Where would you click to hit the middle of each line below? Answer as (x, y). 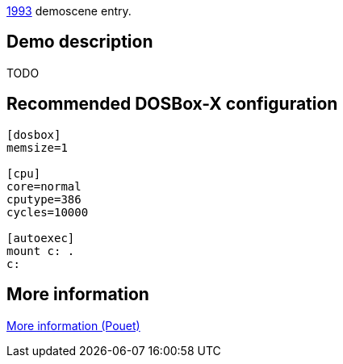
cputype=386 (44, 199)
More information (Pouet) (73, 325)
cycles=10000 (48, 212)
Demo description (80, 42)
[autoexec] (41, 238)
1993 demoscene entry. (69, 11)
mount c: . (41, 251)
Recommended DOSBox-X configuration (172, 104)
